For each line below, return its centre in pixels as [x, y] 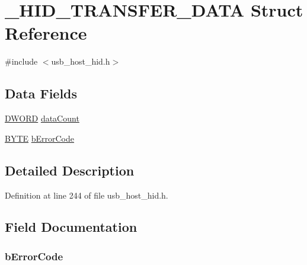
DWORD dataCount [42, 118]
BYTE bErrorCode [40, 138]
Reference [46, 33]
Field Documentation [71, 227]
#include [21, 61]
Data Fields [41, 93]
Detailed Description [70, 170]
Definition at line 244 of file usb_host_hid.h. [87, 195]
